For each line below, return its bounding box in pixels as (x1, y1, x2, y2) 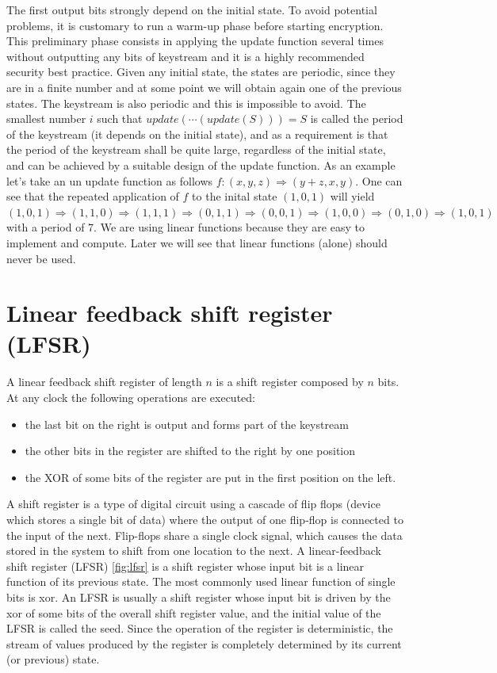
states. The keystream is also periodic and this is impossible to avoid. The (6, 94, 366, 111)
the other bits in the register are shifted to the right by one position (25, 442, 356, 459)
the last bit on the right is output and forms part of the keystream (25, 415, 349, 432)
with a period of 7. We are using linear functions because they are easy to (6, 219, 365, 235)
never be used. (6, 250, 76, 266)
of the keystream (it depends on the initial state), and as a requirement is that (6, 125, 388, 142)
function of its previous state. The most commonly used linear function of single (6, 573, 396, 590)
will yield (330, 188, 375, 205)
